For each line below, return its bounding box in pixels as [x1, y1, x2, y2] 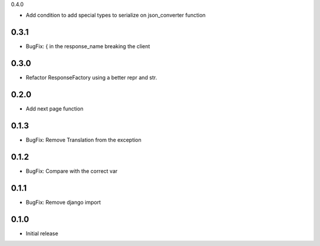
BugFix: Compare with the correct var [25, 167, 118, 175]
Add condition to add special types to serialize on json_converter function [25, 12, 206, 19]
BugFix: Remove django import [25, 198, 101, 206]
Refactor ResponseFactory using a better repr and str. [25, 74, 157, 81]
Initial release [25, 229, 59, 237]
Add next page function [25, 105, 84, 112]
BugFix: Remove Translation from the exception [25, 137, 142, 144]
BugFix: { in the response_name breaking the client [25, 43, 151, 50]
